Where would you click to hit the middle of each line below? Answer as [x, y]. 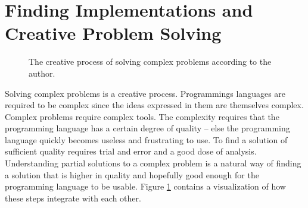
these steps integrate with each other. [73, 198]
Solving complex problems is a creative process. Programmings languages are [145, 93]
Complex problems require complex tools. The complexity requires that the [142, 116]
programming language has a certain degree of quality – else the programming [147, 128]
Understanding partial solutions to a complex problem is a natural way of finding [153, 163]
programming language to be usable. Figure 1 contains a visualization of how [145, 186]
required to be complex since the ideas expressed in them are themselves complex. [154, 105]
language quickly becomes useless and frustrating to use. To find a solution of [146, 139]
